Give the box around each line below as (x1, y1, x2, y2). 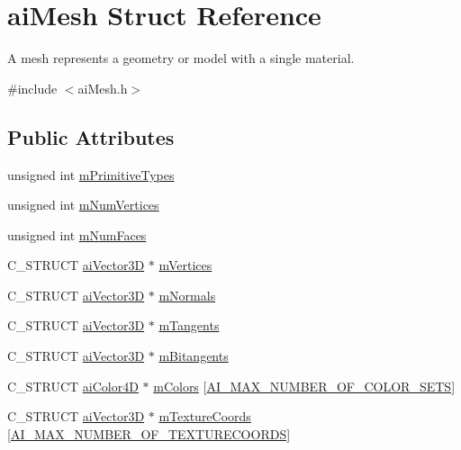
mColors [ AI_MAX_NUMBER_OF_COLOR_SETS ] (153, 376, 456, 395)
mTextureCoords (158, 407, 251, 426)
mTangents (158, 316, 220, 335)
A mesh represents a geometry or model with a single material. (7, 49, 355, 67)
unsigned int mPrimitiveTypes (7, 165, 175, 184)
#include (7, 78, 58, 97)
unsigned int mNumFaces (7, 225, 147, 244)
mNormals (158, 285, 216, 304)
